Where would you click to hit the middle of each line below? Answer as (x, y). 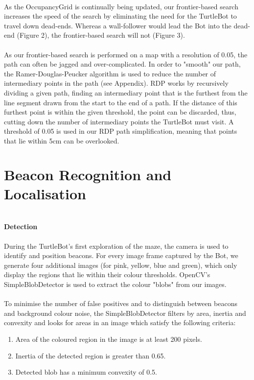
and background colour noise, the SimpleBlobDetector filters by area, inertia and (125, 313)
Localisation (45, 193)
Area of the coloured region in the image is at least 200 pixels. (109, 339)
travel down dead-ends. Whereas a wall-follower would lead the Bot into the (118, 25)
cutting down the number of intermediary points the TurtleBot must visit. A (119, 121)
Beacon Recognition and (88, 174)
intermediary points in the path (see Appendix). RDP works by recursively (116, 83)
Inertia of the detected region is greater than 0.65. (91, 355)
